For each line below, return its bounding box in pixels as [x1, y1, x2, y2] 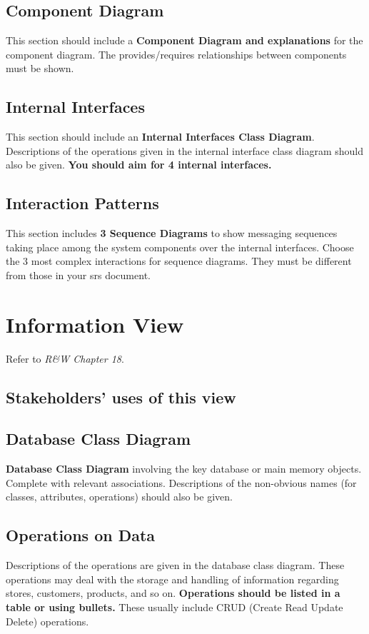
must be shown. [6, 61, 74, 76]
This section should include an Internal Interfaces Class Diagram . [6, 129, 315, 144]
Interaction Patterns [6, 192, 159, 214]
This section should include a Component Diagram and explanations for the [6, 33, 363, 48]
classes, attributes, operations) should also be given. [6, 489, 233, 504]
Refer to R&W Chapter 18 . [6, 351, 124, 366]
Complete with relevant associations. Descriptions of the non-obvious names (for [6, 475, 357, 490]
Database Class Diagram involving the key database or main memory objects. [6, 461, 362, 476]
